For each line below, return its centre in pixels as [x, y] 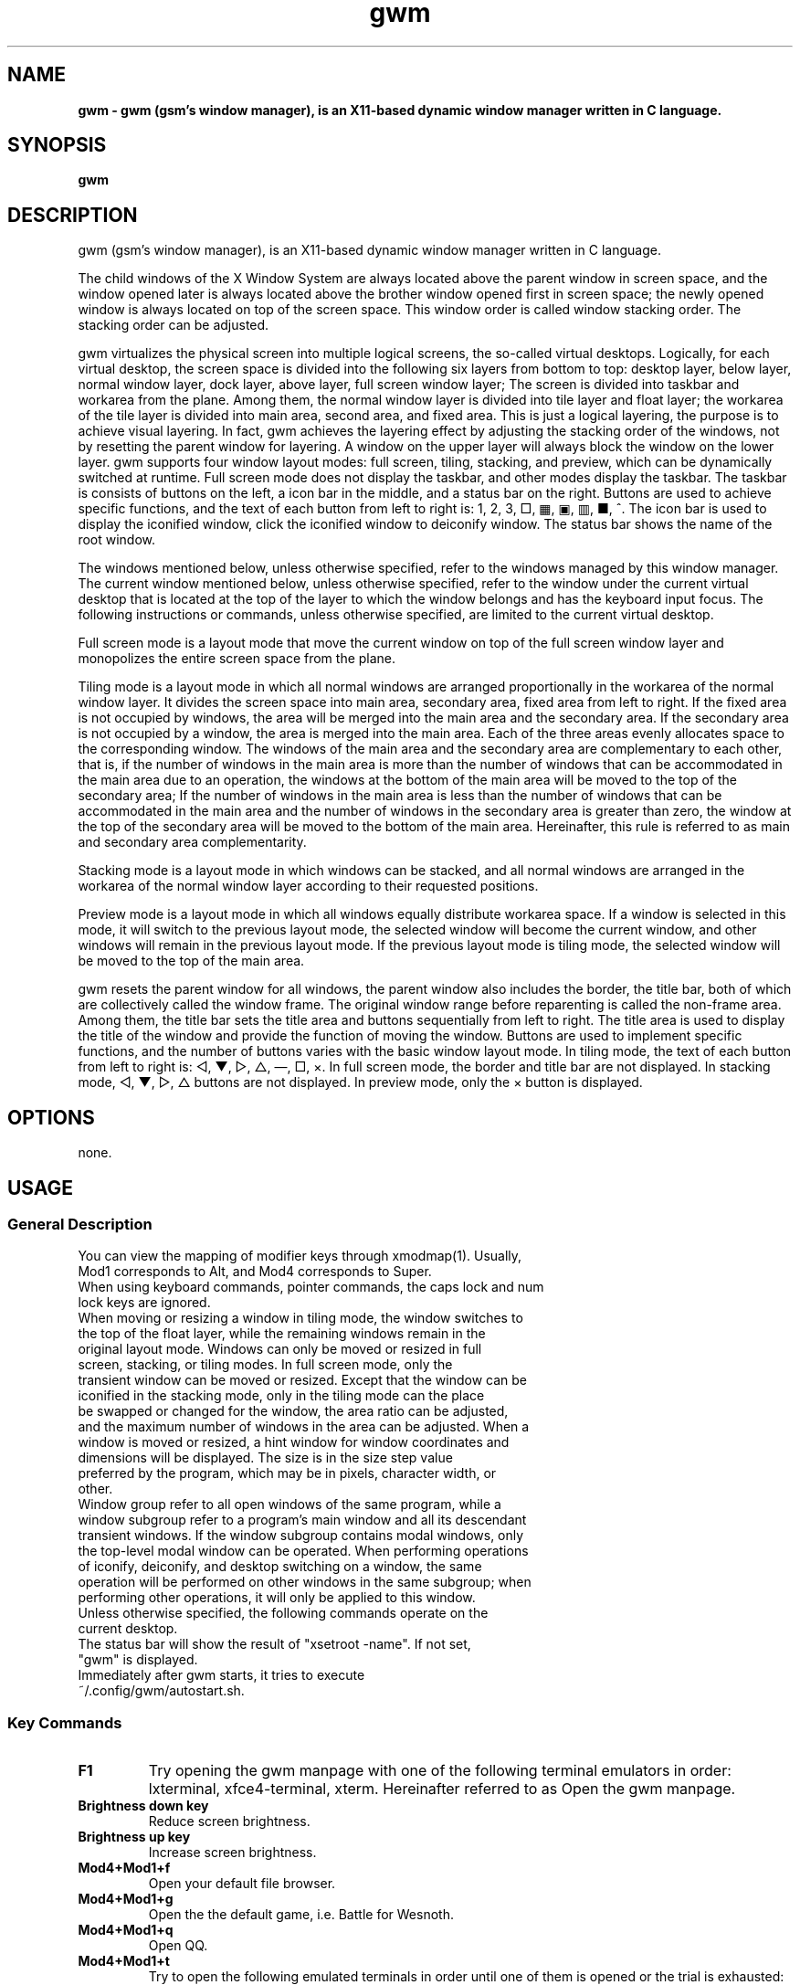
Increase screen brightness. [232, 1853]
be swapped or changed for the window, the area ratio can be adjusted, [293, 1411]
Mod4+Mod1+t [124, 1961]
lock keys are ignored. [144, 1303]
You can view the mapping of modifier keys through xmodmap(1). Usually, [300, 1256]
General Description [80, 1224]
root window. [117, 540]
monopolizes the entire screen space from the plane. [237, 659]
